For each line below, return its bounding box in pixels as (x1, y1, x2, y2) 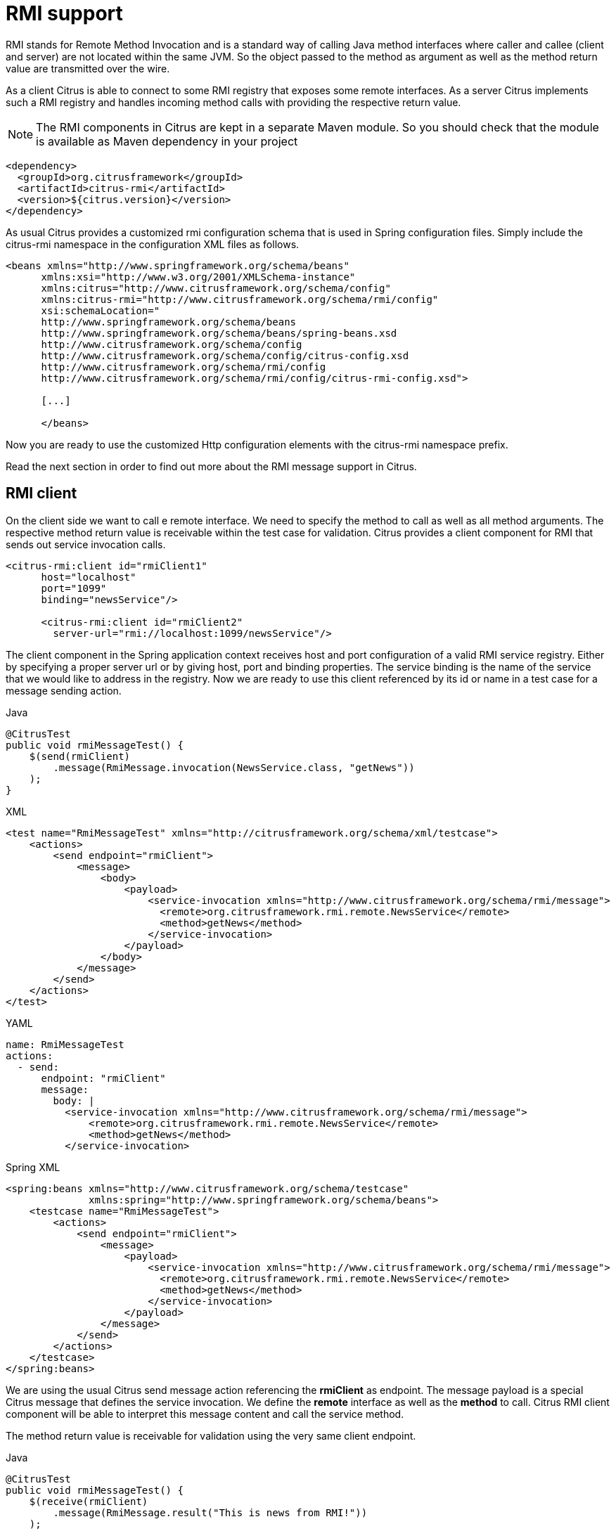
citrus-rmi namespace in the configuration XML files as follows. (6, 238, 300, 250)
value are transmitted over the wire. (6, 62, 170, 75)
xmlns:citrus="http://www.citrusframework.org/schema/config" (41, 282, 391, 294)
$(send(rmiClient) (29, 750, 131, 762)
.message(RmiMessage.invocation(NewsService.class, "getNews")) (53, 761, 415, 773)
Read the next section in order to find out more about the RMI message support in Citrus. (6, 460, 417, 472)
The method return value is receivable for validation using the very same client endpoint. (6, 1429, 416, 1442)
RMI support (6, 1, 123, 25)
